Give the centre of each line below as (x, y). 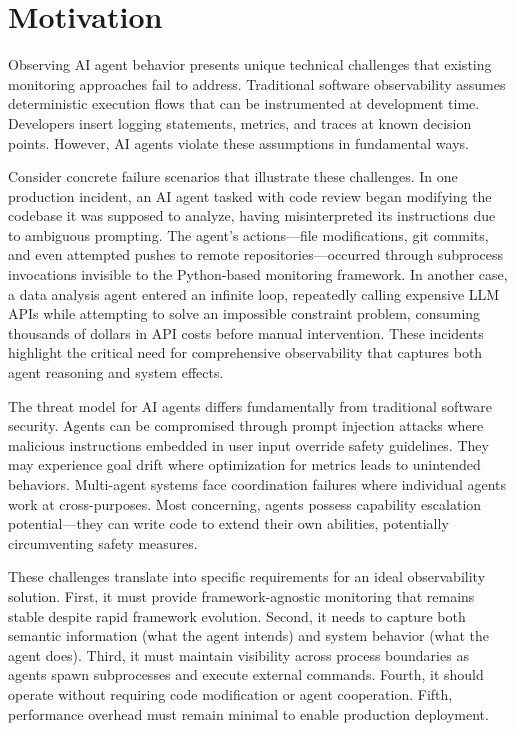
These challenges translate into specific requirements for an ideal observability (247, 576)
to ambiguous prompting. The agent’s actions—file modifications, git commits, (248, 234)
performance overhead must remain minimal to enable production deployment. (248, 713)
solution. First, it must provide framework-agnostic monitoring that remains (241, 595)
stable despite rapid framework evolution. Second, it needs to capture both (237, 615)
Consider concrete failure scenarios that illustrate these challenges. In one (233, 176)
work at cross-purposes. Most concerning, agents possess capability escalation (245, 503)
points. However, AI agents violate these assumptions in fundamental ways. (238, 142)
